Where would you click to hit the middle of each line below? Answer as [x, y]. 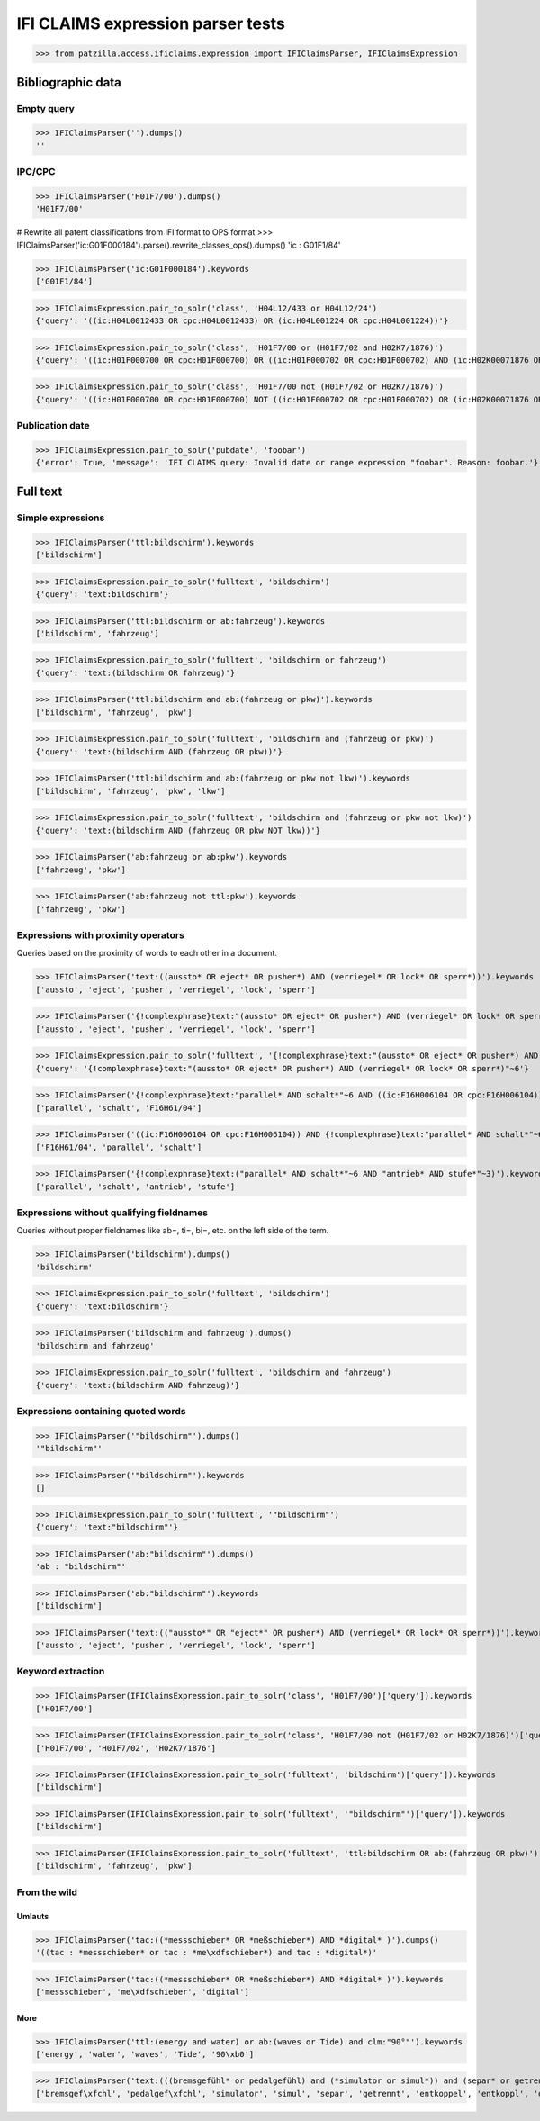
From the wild [47, 1892]
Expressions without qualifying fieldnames [112, 1213]
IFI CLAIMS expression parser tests [151, 23]
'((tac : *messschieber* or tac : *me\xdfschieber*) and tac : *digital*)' [207, 1952]
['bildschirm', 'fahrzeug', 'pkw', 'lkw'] [130, 791]
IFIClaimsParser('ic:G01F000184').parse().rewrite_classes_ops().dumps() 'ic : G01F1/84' [179, 245]
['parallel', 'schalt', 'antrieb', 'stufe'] [135, 1187]
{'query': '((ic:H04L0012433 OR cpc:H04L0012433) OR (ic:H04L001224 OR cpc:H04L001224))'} [242, 320]
